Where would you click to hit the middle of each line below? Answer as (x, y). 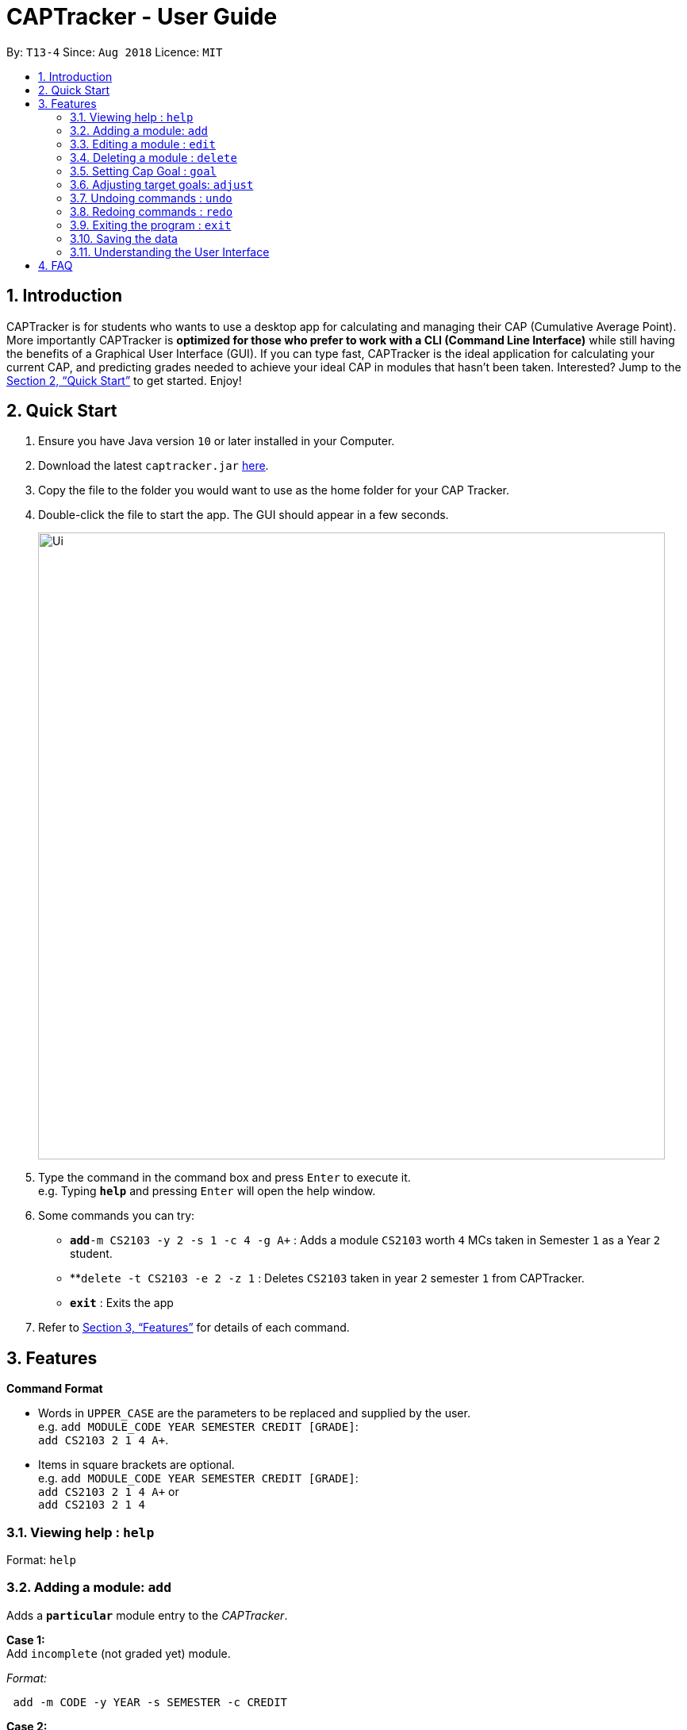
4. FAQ (56, 265)
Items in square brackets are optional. (136, 1465)
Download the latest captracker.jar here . (154, 466)
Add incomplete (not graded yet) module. (119, 1653)
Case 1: (26, 1640)
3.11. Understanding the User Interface (170, 252)
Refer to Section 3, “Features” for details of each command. (194, 1328)
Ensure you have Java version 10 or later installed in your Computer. (217, 441)
